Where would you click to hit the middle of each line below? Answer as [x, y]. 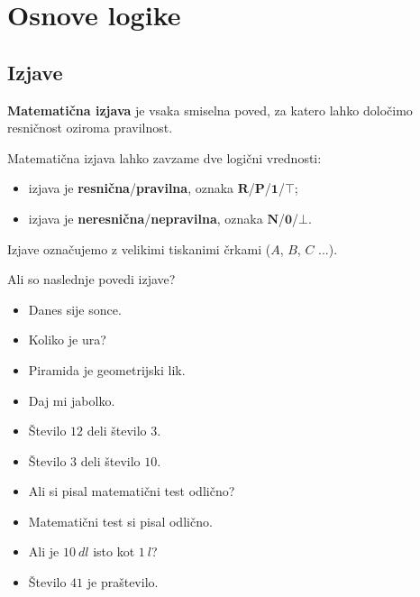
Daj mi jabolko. [72, 400]
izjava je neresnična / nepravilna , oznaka [146, 218]
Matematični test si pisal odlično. [120, 521]
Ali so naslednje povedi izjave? [91, 279]
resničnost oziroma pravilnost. [90, 128]
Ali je [44, 551]
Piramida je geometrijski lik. [107, 369]
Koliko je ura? [67, 340]
